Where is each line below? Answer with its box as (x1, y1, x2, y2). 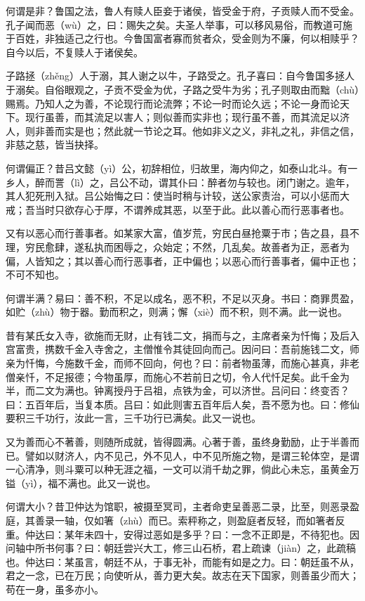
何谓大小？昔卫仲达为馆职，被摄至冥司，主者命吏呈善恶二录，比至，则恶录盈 (6, 499, 359, 514)
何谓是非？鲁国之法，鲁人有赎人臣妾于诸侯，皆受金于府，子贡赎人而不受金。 (6, 4, 359, 18)
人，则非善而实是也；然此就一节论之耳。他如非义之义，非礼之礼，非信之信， (6, 123, 359, 138)
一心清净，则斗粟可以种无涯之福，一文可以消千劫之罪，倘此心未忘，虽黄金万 (6, 462, 359, 477)
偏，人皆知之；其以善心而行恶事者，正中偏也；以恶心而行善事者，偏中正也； (6, 253, 359, 268)
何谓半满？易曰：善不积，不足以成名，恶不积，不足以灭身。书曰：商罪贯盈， (6, 290, 359, 305)
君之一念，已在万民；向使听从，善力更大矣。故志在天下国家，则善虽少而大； (6, 568, 359, 583)
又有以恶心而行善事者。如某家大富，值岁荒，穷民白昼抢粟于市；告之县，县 (6, 226, 350, 240)
